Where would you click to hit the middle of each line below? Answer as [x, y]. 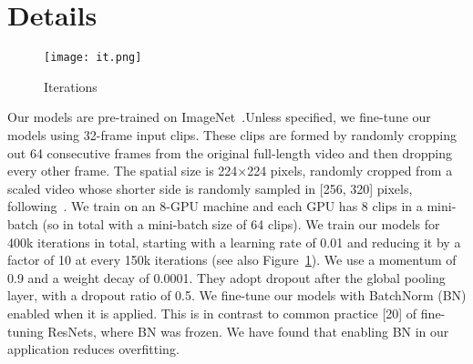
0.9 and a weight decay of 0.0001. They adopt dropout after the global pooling [226, 277]
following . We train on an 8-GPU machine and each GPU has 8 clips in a [215, 206]
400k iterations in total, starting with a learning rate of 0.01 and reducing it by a [234, 242]
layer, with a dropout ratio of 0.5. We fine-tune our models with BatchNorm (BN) [237, 295]
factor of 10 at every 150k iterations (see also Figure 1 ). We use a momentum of [232, 260]
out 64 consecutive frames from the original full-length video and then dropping [230, 152]
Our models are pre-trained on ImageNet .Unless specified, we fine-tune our [219, 117]
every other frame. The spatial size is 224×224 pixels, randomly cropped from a [230, 171]
